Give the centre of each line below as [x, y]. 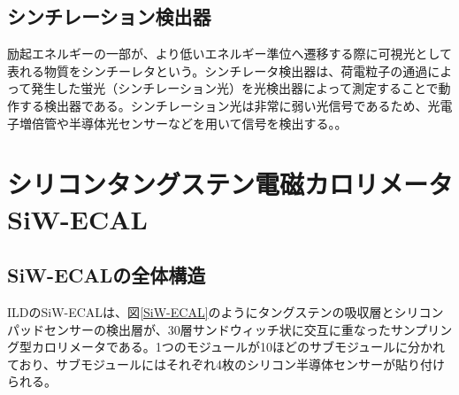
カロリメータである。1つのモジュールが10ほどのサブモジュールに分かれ [238, 347]
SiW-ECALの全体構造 [107, 275]
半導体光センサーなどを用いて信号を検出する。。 [208, 123]
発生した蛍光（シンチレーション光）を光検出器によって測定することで [235, 88]
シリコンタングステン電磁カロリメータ [230, 184]
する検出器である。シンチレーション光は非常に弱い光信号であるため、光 [229, 105]
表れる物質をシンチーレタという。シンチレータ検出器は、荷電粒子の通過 [218, 70]
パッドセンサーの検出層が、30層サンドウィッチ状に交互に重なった [199, 329]
